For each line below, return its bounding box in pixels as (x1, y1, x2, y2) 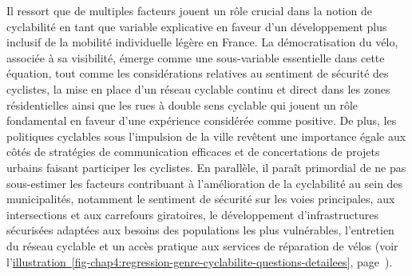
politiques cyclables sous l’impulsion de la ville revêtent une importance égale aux (6, 127, 406, 144)
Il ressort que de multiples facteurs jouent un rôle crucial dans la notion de (6, 2, 372, 18)
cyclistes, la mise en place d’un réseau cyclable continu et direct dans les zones (6, 80, 390, 97)
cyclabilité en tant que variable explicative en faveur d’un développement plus (6, 18, 387, 34)
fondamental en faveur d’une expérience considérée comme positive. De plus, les (6, 112, 397, 129)
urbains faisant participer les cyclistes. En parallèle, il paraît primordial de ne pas (6, 158, 406, 175)
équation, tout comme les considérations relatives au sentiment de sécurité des (6, 65, 389, 82)
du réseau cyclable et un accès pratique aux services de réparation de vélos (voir (6, 237, 398, 254)
